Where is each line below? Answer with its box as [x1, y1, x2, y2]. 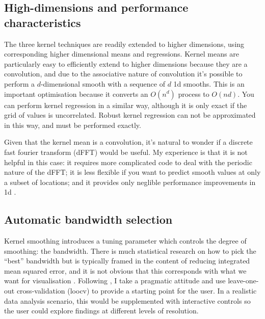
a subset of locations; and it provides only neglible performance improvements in [4, 176, 256, 187]
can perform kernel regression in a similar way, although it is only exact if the [4, 99, 247, 110]
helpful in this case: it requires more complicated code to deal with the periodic [4, 156, 252, 167]
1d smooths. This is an [173, 78, 245, 89]
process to [178, 88, 209, 99]
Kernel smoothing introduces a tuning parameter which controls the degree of [4, 235, 247, 246]
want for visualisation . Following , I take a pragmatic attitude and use [4, 275, 226, 286]
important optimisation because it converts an [4, 88, 148, 99]
